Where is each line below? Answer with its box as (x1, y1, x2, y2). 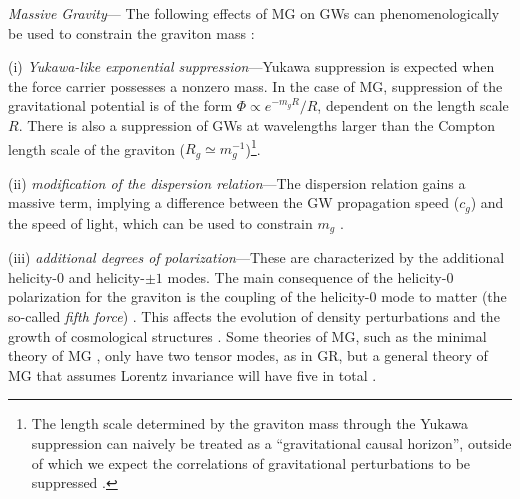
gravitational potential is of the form (8, 95, 233, 116)
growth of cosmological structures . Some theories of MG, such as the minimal (8, 325, 487, 346)
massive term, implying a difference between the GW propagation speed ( (8, 192, 460, 213)
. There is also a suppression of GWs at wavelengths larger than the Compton (18, 114, 496, 135)
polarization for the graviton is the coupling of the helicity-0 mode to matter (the (8, 286, 507, 307)
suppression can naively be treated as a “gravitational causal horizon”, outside (31, 432, 512, 453)
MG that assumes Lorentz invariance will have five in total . (8, 364, 377, 385)
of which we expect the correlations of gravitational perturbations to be (31, 452, 471, 473)
